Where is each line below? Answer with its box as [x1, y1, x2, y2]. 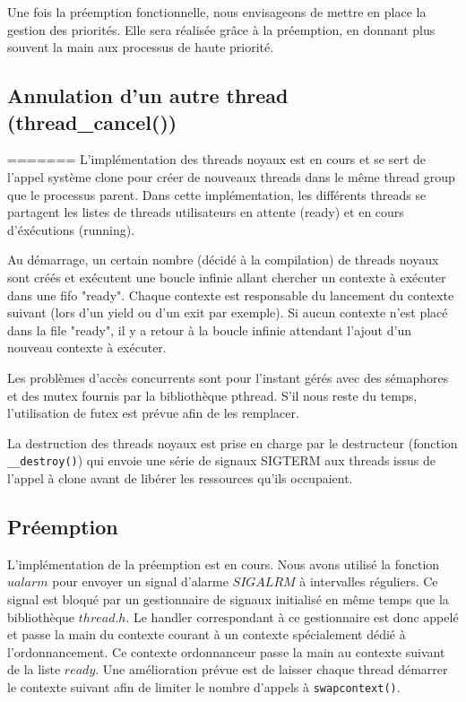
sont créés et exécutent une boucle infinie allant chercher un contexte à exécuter [7, 267, 446, 286]
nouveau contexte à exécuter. [7, 338, 167, 357]
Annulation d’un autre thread [7, 82, 289, 109]
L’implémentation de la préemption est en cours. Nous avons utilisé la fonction [7, 554, 440, 573]
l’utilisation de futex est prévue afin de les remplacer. [7, 403, 299, 422]
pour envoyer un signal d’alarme [52, 572, 229, 591]
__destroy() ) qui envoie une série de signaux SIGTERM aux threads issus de [7, 451, 436, 470]
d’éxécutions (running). [7, 220, 135, 238]
